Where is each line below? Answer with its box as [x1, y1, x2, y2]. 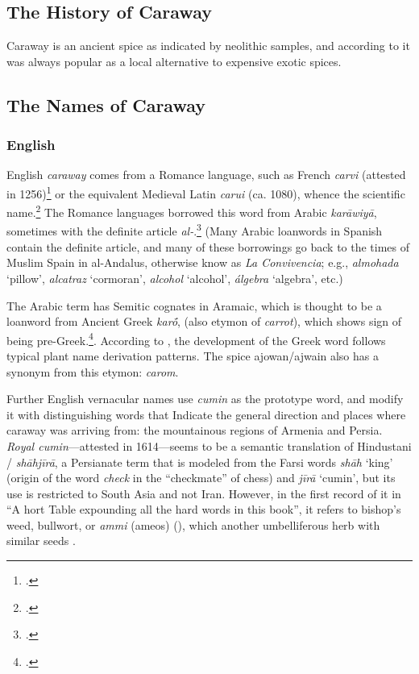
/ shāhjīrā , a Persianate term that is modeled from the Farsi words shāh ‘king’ [6, 453, 393, 470]
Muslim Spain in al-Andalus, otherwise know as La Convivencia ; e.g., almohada [6, 254, 399, 271]
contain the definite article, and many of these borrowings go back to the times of [6, 238, 410, 255]
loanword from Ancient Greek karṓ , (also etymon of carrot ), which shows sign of [6, 313, 402, 330]
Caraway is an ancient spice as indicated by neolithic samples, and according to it [6, 37, 410, 54]
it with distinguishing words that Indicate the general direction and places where [6, 406, 406, 422]
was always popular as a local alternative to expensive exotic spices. [6, 52, 342, 69]
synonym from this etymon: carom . [6, 363, 179, 380]
